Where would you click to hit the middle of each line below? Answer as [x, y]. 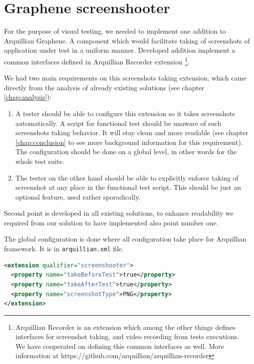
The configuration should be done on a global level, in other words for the [126, 152]
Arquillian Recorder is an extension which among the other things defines [126, 327]
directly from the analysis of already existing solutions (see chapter [104, 87]
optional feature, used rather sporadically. [78, 196]
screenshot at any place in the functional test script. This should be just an [128, 187]
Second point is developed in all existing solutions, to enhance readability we [119, 213]
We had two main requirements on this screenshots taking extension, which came [125, 78]
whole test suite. [40, 161]
